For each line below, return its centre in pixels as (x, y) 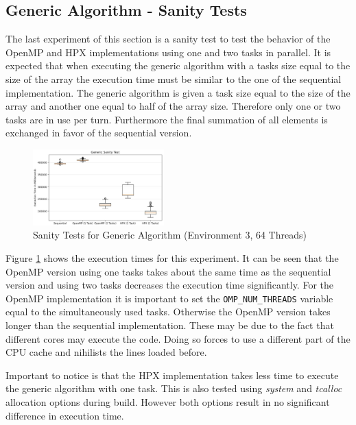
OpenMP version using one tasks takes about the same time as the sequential (168, 271)
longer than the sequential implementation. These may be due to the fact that (170, 325)
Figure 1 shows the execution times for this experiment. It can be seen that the (172, 258)
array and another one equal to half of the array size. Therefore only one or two (173, 106)
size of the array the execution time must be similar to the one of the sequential (174, 78)
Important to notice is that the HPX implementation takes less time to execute (172, 375)
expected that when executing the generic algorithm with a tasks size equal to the (178, 65)
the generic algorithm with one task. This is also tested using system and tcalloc (174, 388)
